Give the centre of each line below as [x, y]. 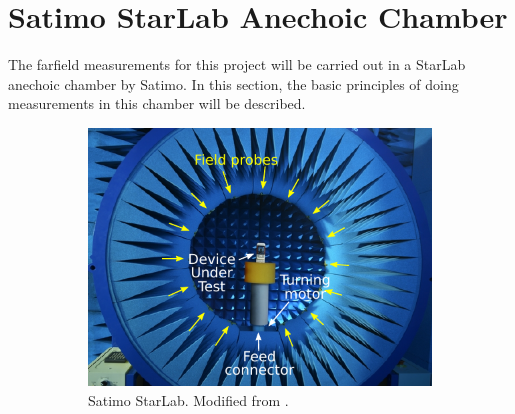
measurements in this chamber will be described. [157, 103]
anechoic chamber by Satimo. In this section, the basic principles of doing [233, 83]
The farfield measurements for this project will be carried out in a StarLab [237, 64]
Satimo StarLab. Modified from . [188, 399]
